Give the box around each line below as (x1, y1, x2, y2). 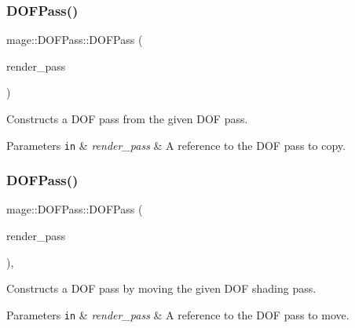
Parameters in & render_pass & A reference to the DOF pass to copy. (6, 137, 346, 153)
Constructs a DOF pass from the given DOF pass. (6, 111, 248, 126)
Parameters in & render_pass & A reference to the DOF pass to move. (6, 306, 350, 323)
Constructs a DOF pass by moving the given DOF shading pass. (6, 280, 317, 297)
